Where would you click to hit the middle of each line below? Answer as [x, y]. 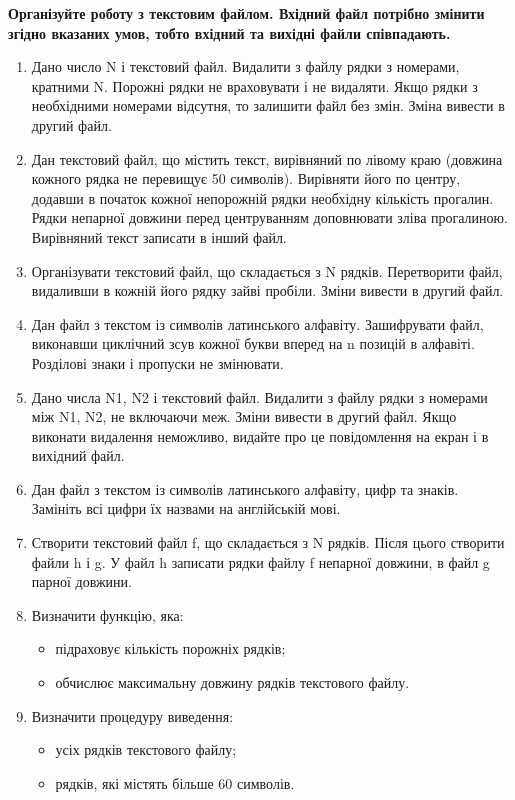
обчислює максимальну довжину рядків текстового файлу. [232, 682]
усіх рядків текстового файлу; [146, 749]
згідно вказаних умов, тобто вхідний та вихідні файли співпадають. [229, 32]
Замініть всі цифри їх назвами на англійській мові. [186, 508]
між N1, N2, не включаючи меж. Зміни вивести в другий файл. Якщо [244, 416]
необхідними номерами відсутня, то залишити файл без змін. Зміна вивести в [268, 105]
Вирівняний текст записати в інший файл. [159, 236]
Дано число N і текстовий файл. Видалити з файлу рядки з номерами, [245, 66]
